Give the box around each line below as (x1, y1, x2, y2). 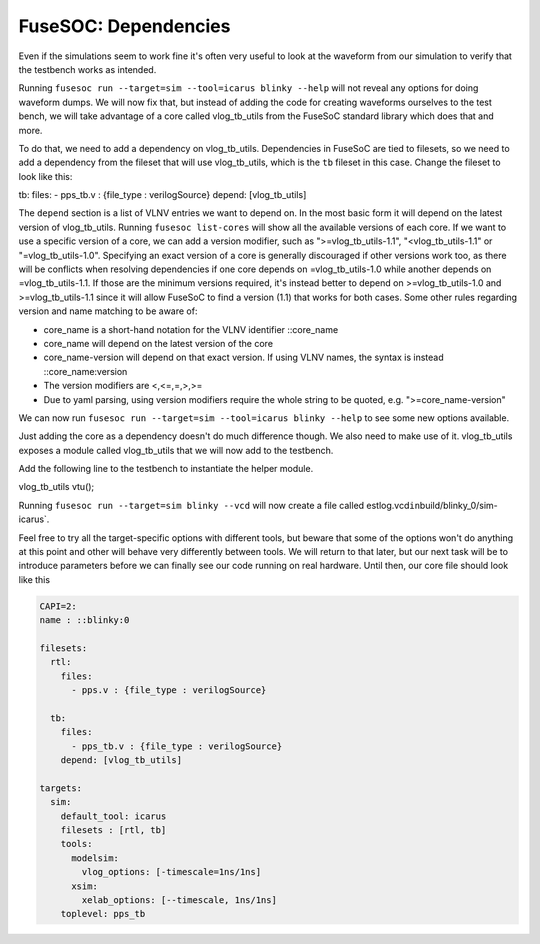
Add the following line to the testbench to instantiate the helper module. (18, 463, 314, 475)
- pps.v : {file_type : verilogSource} (71, 685, 267, 696)
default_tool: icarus (60, 810, 167, 822)
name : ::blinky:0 (39, 615, 130, 626)
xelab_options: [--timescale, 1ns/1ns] (81, 895, 277, 906)
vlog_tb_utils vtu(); (18, 481, 95, 493)
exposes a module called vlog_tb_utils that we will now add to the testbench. (18, 444, 334, 456)
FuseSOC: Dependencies (18, 15, 231, 37)
